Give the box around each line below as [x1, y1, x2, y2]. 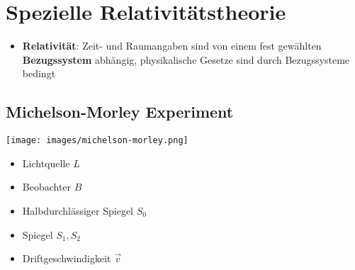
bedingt [22, 66, 56, 81]
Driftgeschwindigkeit [22, 251, 111, 266]
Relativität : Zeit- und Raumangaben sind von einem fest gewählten [22, 38, 322, 53]
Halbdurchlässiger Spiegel [22, 203, 133, 218]
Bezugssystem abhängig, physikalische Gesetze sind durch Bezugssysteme [22, 52, 350, 67]
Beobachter [22, 179, 72, 194]
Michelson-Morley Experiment [6, 101, 234, 123]
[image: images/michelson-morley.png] [6, 135, 188, 146]
